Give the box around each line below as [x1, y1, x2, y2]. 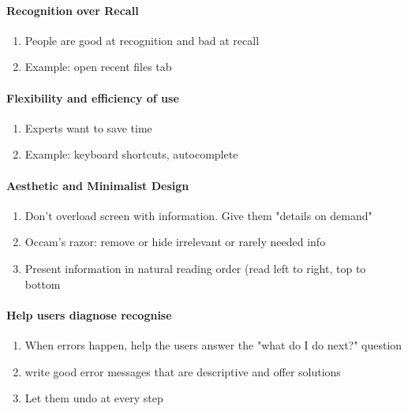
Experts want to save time [24, 119, 152, 136]
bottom [24, 275, 61, 292]
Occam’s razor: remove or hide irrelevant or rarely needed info [24, 234, 326, 250]
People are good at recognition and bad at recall [24, 32, 260, 48]
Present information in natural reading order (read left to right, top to [24, 260, 366, 276]
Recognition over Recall [6, 2, 139, 18]
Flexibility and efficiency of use [6, 89, 179, 106]
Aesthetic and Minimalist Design [6, 177, 189, 193]
